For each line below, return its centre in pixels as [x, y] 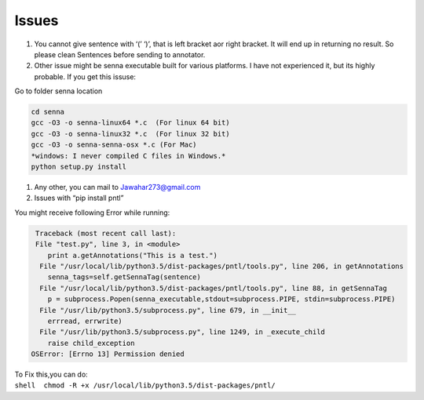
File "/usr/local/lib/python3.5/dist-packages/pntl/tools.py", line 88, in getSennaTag [214, 288]
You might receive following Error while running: [92, 213]
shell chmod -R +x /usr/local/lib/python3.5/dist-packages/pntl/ [145, 385]
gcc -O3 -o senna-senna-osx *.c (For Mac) [114, 145]
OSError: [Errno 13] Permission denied [108, 354]
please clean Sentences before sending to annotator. [120, 54]
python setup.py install [79, 167]
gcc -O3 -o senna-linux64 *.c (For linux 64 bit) [131, 123]
